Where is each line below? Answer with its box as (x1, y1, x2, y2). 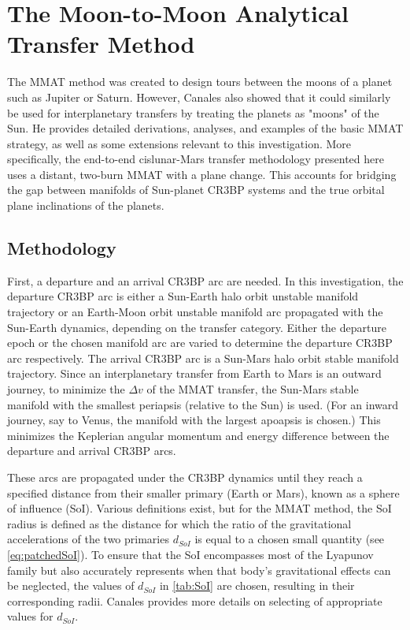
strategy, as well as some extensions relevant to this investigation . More (7, 135, 352, 151)
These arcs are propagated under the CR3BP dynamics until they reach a (7, 468, 363, 485)
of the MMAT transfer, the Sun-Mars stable (146, 381, 359, 397)
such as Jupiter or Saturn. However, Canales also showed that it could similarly (7, 88, 391, 105)
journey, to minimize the (7, 381, 125, 397)
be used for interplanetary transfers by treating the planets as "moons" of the (7, 104, 379, 121)
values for (7, 608, 54, 624)
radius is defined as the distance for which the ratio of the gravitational (7, 515, 352, 531)
